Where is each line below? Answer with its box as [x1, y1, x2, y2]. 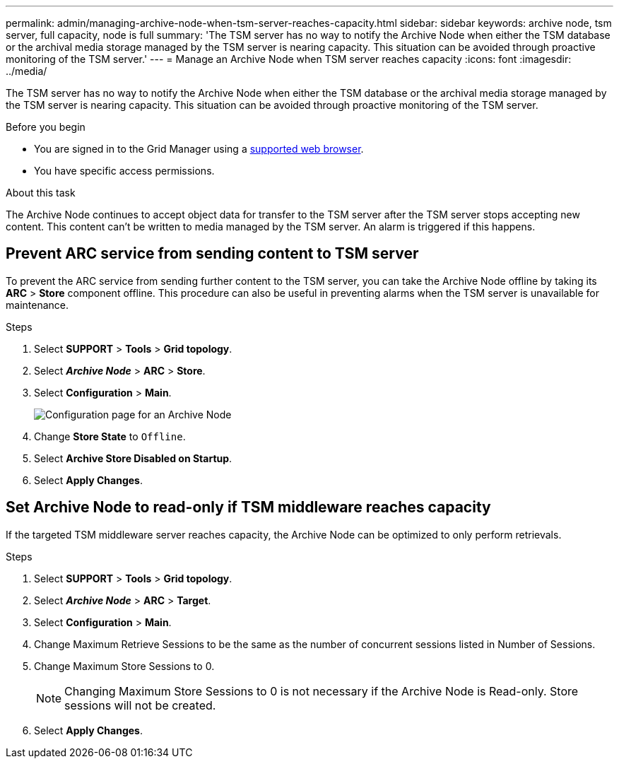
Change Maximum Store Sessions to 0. [34, 659, 215, 672]
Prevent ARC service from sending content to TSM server [6, 245, 419, 263]
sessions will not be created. [64, 698, 216, 712]
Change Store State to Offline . [34, 430, 186, 442]
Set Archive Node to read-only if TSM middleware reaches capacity [6, 498, 491, 517]
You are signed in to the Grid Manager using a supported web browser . [34, 143, 364, 155]
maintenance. [6, 298, 69, 311]
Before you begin [6, 121, 86, 133]
